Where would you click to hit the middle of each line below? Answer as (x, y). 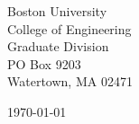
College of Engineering (69, 28)
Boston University (57, 11)
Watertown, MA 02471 (70, 81)
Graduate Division (58, 46)
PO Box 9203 (44, 63)
